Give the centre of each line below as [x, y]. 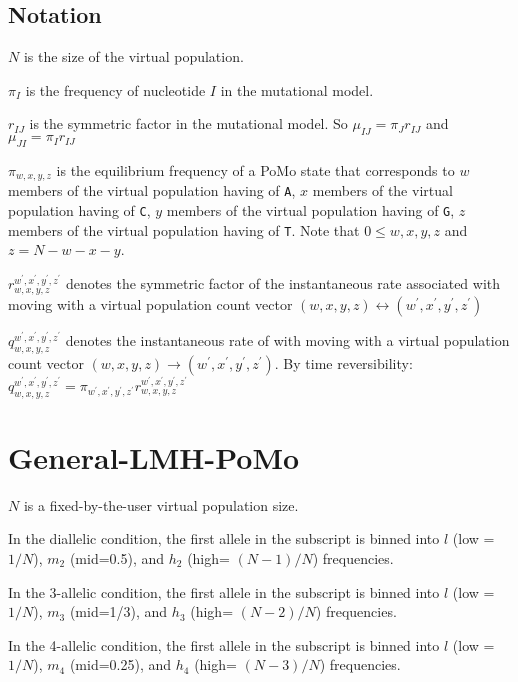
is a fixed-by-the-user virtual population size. [161, 504]
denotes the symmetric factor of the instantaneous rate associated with [283, 283]
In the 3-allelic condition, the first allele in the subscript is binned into [224, 591]
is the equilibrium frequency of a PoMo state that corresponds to [255, 169]
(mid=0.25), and [120, 664]
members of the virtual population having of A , [152, 190]
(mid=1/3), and [118, 611]
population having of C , [79, 210]
